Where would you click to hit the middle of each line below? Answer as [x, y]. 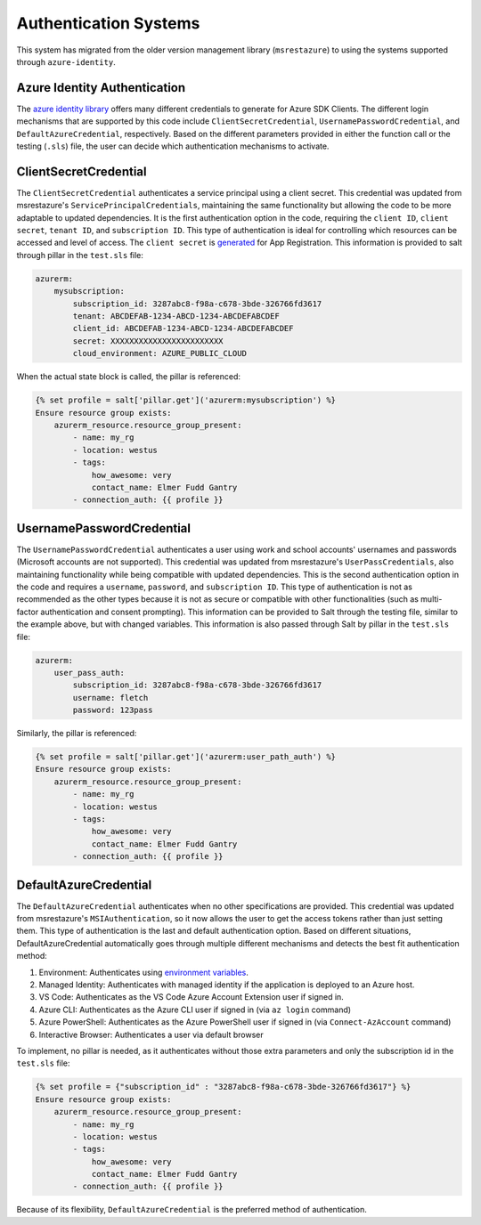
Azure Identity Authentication [101, 88]
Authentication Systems [108, 23]
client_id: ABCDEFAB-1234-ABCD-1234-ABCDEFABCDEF [183, 329]
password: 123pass [113, 710]
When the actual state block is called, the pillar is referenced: [128, 377]
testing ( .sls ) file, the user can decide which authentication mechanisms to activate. [173, 146]
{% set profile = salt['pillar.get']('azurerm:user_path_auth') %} [186, 757]
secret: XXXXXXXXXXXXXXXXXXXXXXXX [148, 341]
